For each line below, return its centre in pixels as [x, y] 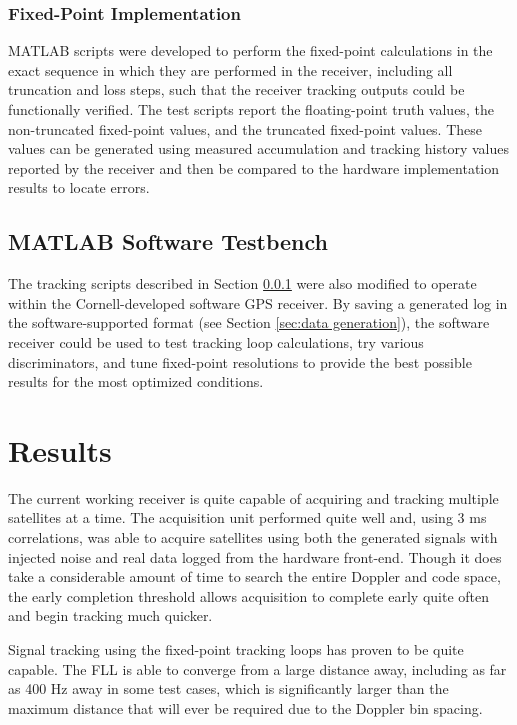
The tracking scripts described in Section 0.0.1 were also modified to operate [242, 283]
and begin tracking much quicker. [110, 615]
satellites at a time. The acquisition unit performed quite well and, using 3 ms [247, 517]
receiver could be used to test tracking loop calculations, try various [216, 341]
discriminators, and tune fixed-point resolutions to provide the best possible [240, 361]
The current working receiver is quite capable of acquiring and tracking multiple [253, 497]
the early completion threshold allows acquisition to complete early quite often [249, 595]
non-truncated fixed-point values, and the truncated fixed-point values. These [245, 128]
